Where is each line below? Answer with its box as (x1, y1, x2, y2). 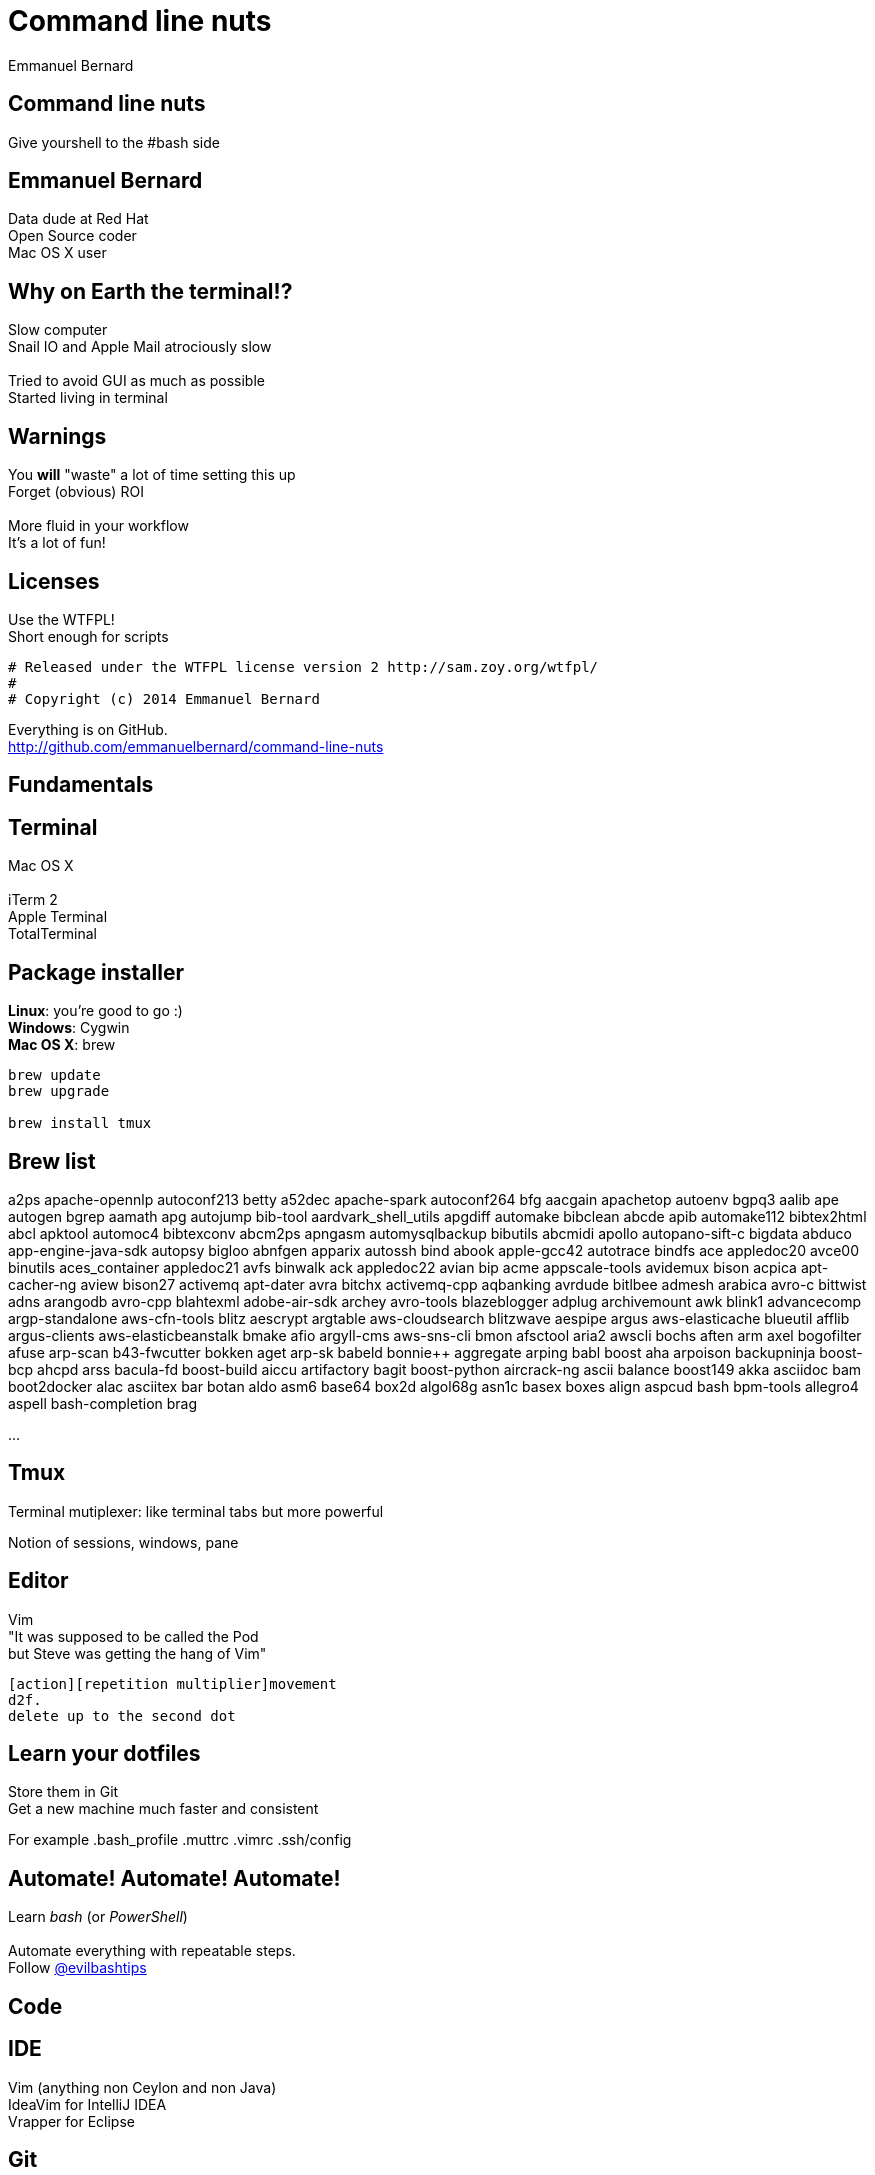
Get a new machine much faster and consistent (8, 1800, 319, 1818)
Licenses (8, 568, 100, 594)
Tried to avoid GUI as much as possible (8, 372, 265, 390)
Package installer (8, 959, 184, 985)
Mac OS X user (8, 244, 107, 262)
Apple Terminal (8, 908, 108, 926)
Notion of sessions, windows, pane (8, 1533, 239, 1551)
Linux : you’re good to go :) (8, 1002, 183, 1020)
